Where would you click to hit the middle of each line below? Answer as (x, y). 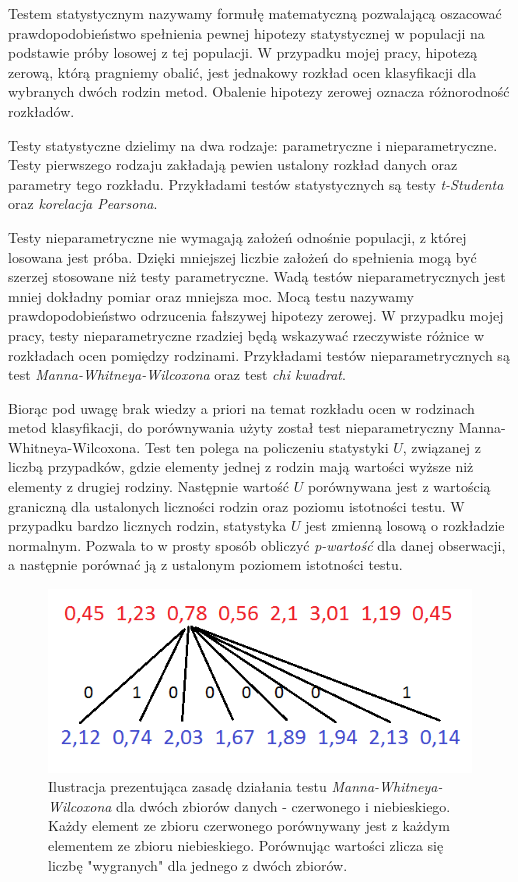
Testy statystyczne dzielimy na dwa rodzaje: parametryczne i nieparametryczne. (253, 144)
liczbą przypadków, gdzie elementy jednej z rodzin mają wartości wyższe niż (241, 466)
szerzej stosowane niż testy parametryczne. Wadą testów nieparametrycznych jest (257, 276)
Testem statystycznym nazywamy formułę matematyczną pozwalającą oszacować (255, 13)
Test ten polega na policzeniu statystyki (266, 446)
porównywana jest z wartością (399, 486)
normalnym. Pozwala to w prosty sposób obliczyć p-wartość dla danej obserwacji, (257, 544)
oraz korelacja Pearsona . (83, 203)
